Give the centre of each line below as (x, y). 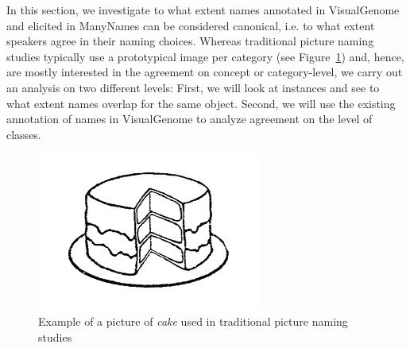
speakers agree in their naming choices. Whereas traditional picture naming (190, 41)
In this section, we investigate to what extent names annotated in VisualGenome (203, 10)
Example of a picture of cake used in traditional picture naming (193, 321)
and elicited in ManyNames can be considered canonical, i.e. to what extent (191, 25)
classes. (24, 134)
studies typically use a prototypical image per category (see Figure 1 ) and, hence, (205, 56)
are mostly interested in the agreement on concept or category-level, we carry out (205, 72)
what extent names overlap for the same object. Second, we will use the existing (201, 103)
